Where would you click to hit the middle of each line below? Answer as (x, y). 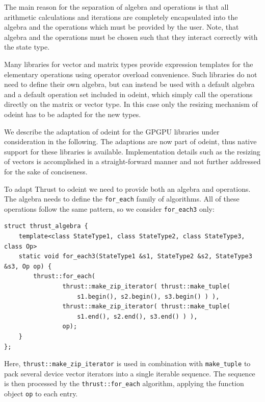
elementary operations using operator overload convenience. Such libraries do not (131, 74)
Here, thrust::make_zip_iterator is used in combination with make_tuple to (127, 363)
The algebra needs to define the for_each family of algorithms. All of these (122, 199)
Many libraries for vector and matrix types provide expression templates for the (129, 64)
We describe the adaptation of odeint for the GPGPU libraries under (112, 131)
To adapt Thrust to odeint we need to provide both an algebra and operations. (127, 188)
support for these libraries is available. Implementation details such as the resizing (132, 151)
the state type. (27, 47)
